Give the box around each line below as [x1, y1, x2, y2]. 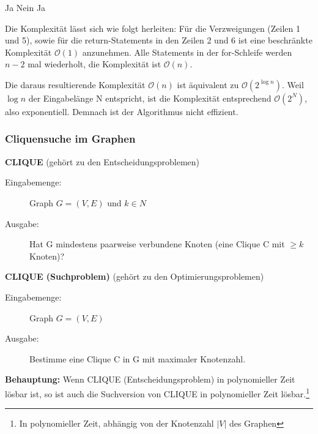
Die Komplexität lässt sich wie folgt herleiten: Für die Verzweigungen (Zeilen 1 [5, 21, 301, 34]
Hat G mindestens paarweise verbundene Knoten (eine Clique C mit [29, 238, 285, 250]
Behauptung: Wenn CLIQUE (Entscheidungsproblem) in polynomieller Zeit [5, 373, 295, 386]
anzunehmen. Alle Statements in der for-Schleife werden [82, 45, 292, 58]
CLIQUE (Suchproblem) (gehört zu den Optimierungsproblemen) [5, 270, 264, 283]
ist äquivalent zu [177, 78, 239, 91]
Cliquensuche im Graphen [5, 131, 136, 146]
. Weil [282, 78, 304, 91]
